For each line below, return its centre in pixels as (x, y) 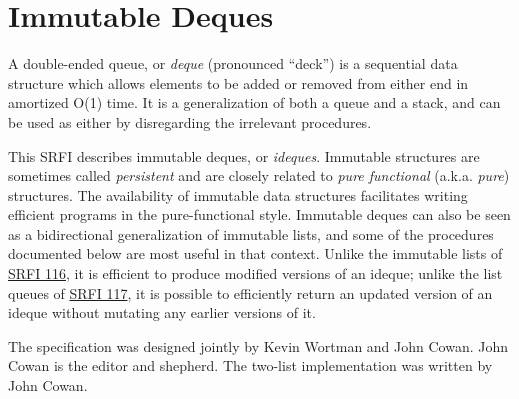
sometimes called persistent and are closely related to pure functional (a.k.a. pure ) (259, 175)
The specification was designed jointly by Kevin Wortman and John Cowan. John (258, 345)
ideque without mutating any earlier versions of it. (162, 312)
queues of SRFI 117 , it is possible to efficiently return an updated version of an (250, 292)
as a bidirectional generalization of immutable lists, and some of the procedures (251, 233)
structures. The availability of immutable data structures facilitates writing (238, 194)
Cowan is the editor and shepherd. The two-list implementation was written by (250, 365)
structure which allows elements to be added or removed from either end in (238, 82)
